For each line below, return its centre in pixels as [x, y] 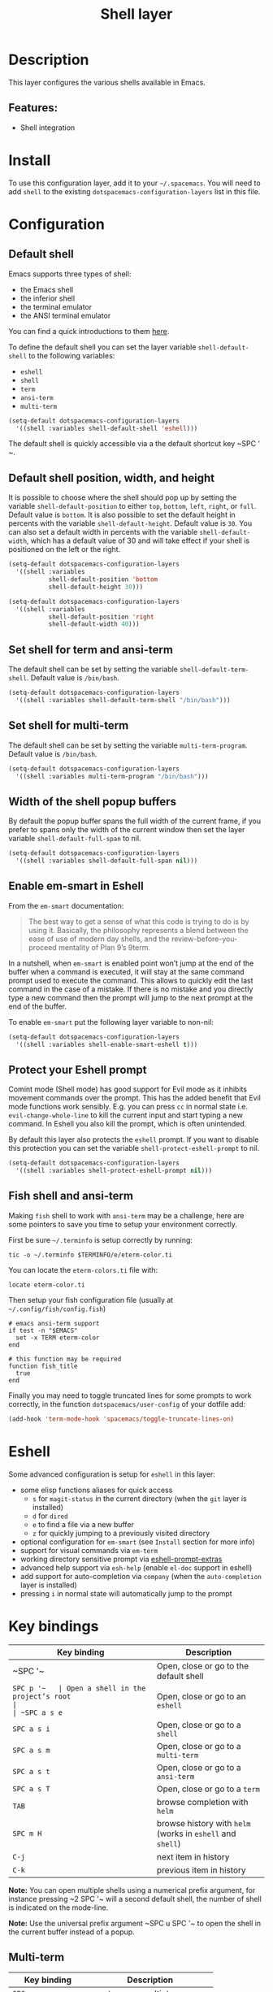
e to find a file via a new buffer [83, 1524]
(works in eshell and [197, 1834]
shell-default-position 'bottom [103, 579]
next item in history [193, 1856]
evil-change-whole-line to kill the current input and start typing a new [126, 1115]
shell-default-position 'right [101, 617]
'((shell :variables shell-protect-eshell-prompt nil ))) [114, 1171]
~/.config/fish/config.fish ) [57, 1308]
